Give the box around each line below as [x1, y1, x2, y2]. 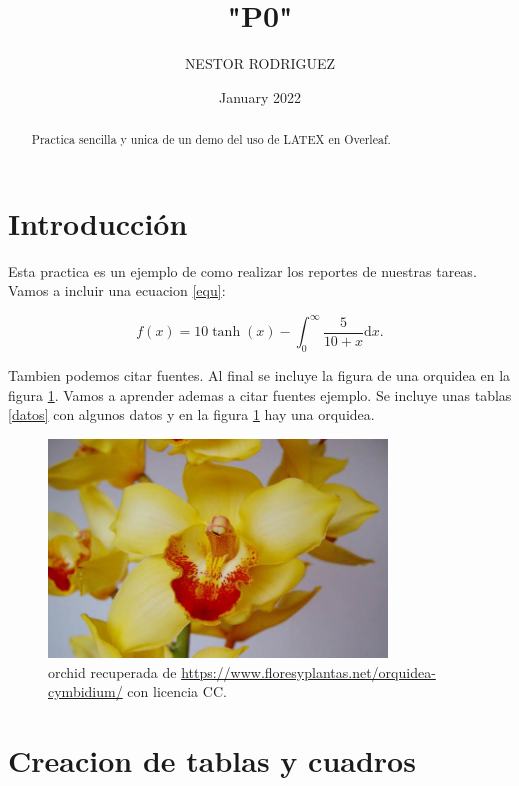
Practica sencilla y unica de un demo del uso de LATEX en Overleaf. [31, 131, 391, 148]
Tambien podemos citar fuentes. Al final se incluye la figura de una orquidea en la [8, 365, 511, 386]
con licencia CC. [127, 681, 227, 702]
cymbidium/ [48, 681, 123, 702]
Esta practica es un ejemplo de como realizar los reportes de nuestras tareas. [8, 260, 477, 281]
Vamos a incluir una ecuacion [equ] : [8, 280, 226, 301]
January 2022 [219, 86, 301, 107]
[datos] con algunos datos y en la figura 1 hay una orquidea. [8, 404, 375, 425]
